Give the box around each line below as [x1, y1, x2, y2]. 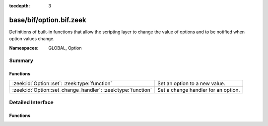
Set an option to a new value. [157, 80, 226, 87]
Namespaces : [9, 45, 39, 51]
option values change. [9, 36, 55, 42]
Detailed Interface [9, 99, 54, 106]
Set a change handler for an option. [157, 86, 240, 93]
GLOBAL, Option [48, 45, 82, 51]
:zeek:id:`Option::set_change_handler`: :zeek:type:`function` [12, 86, 152, 93]
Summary [9, 57, 34, 64]
